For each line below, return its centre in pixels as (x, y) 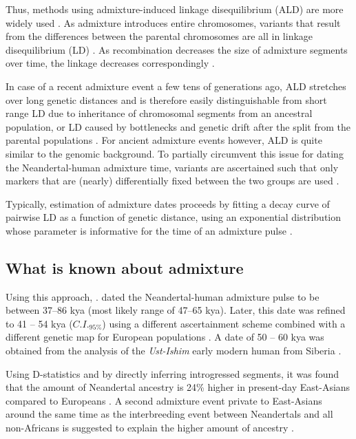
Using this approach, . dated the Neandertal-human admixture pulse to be (163, 296)
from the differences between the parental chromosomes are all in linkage (159, 36)
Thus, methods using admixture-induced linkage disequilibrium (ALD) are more (175, 9)
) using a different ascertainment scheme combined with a (224, 323)
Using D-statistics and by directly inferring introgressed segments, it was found (172, 373)
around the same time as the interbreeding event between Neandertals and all (169, 414)
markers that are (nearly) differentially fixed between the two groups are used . (172, 181)
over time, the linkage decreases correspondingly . (110, 63)
